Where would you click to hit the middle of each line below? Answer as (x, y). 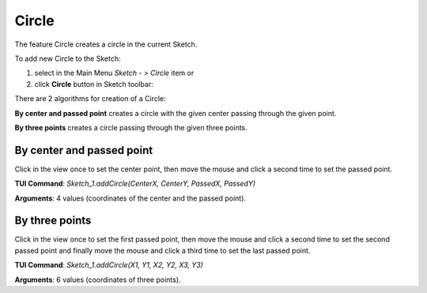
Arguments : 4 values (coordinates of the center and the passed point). (130, 198)
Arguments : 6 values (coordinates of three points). (98, 280)
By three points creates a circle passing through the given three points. (131, 127)
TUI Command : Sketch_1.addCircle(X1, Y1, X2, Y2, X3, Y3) (109, 265)
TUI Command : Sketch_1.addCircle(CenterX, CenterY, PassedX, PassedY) (135, 184)
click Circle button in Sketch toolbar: (94, 84)
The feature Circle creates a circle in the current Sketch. (106, 44)
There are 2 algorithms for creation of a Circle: (90, 99)
